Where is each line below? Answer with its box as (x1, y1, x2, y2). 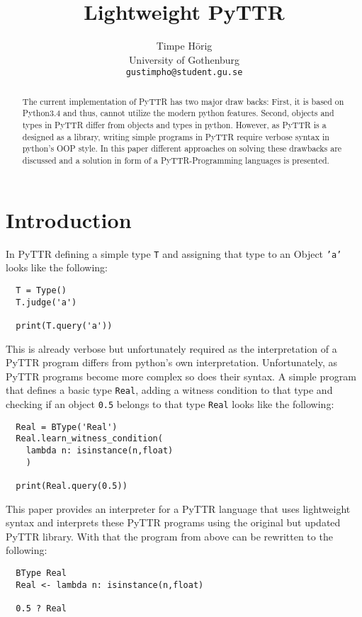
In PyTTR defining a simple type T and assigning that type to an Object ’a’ (6, 246, 342, 261)
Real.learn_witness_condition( (16, 434, 163, 444)
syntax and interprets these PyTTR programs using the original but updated (6, 515, 341, 530)
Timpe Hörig (156, 38, 213, 53)
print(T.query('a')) (16, 320, 113, 331)
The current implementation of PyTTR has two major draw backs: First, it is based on (22, 95, 344, 107)
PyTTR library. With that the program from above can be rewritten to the (6, 528, 333, 543)
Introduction (6, 205, 132, 234)
